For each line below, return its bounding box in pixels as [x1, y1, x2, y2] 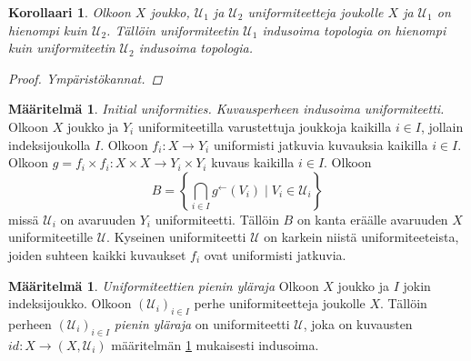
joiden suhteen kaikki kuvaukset [8, 245, 186, 264]
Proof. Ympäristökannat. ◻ [8, 68, 163, 87]
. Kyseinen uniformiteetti [106, 227, 246, 246]
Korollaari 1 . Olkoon [8, 3, 131, 21]
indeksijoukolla [8, 135, 91, 154]
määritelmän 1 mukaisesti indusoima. [111, 335, 319, 354]
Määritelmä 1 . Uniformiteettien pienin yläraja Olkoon [8, 276, 319, 295]
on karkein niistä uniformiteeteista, [264, 227, 459, 246]
